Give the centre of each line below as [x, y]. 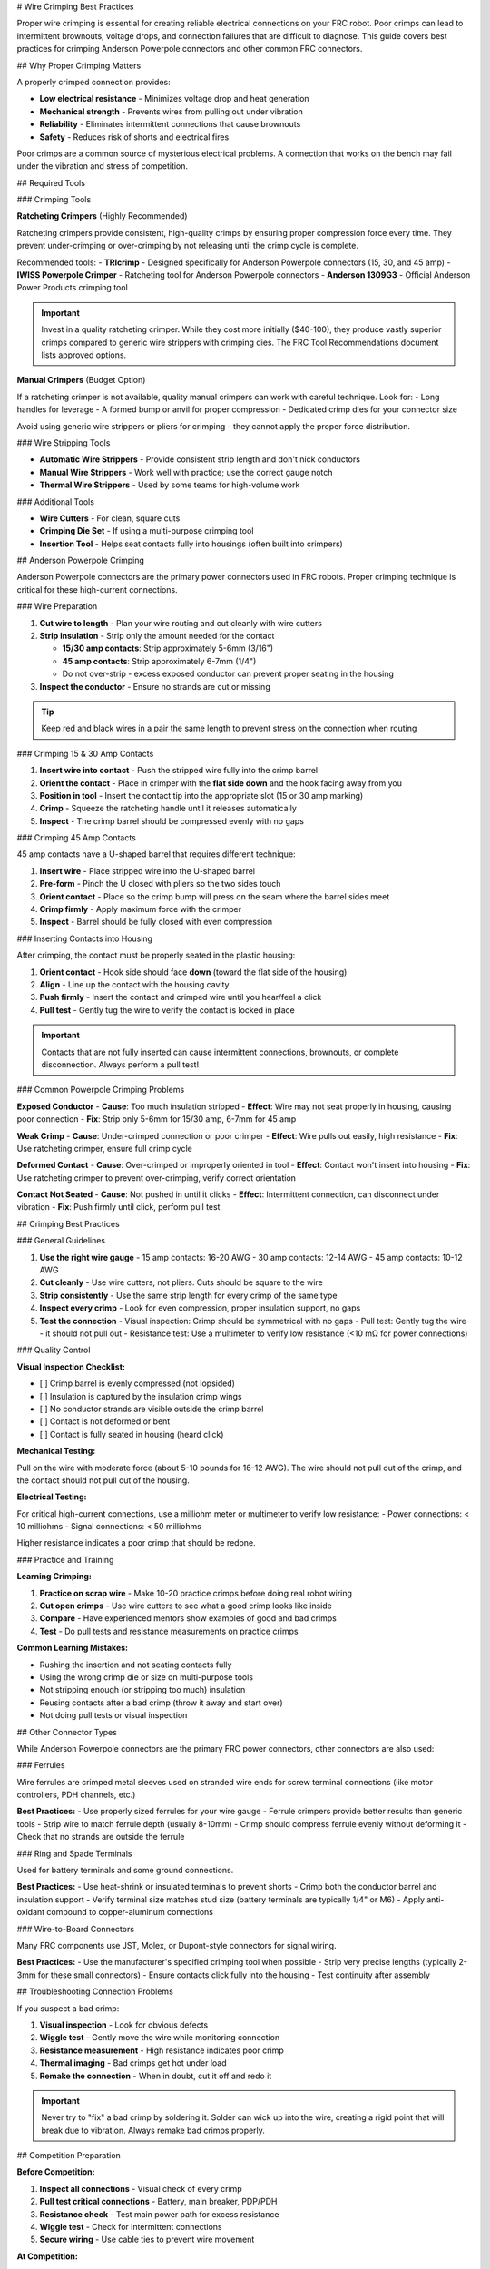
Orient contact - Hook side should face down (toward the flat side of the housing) [193, 972]
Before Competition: [56, 2172]
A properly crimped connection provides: [94, 82]
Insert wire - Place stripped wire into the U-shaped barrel [147, 870]
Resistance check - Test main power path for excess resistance [159, 2214]
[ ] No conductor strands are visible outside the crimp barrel [152, 1409]
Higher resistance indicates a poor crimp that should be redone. [136, 1543]
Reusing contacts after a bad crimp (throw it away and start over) [161, 1703]
